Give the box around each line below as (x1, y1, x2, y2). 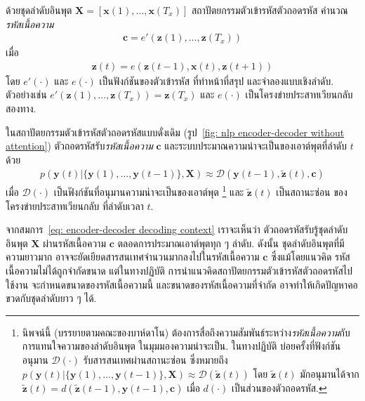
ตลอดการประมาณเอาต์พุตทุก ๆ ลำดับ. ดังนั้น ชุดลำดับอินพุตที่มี (117, 235, 345, 250)
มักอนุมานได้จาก (300, 366, 359, 381)
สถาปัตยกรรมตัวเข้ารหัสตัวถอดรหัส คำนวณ (191, 3, 348, 17)
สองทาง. (6, 101, 36, 116)
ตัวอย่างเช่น (6, 87, 47, 102)
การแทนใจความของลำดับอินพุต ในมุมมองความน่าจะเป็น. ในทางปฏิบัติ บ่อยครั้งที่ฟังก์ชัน (22, 338, 341, 353)
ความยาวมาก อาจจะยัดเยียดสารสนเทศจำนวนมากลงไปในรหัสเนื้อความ (6, 249, 260, 264)
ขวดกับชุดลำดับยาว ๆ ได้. (6, 291, 97, 305)
